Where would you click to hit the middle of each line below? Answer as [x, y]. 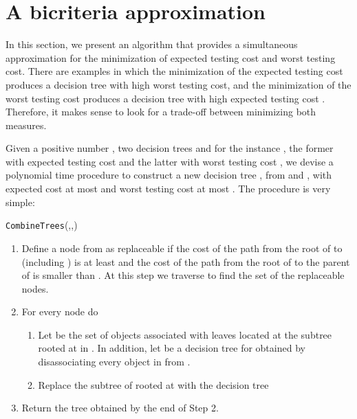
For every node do [60, 312]
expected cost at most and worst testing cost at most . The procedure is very [168, 189]
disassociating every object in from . [114, 362]
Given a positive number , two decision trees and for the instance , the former [170, 148]
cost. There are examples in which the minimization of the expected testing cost [174, 71]
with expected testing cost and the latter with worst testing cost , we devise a [170, 161]
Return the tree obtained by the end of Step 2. [120, 408]
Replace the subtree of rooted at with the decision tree [153, 384]
